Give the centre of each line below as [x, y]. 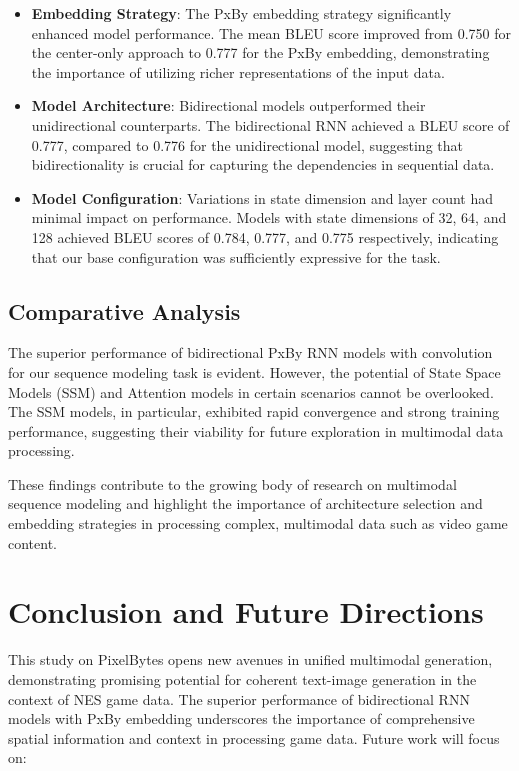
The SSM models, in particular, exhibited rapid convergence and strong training [254, 411]
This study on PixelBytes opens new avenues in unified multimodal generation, [250, 659]
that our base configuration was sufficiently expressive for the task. [236, 256]
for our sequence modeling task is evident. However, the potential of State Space [254, 371]
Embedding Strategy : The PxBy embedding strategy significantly [241, 13]
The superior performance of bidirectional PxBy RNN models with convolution [250, 352]
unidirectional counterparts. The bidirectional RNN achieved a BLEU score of [270, 124]
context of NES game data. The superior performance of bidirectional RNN [239, 698]
